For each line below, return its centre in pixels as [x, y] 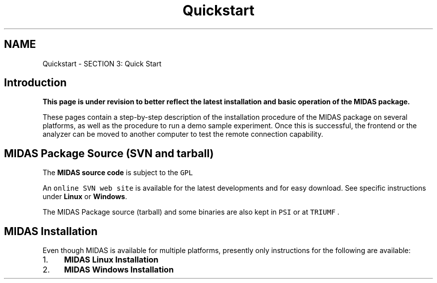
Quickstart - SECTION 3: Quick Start [102, 63]
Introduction [35, 83]
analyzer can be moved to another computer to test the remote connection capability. [183, 134]
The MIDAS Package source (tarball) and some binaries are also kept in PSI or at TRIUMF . [191, 212]
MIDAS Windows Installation [119, 270]
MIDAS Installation [51, 231]
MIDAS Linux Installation [111, 260]
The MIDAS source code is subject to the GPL [118, 173]
